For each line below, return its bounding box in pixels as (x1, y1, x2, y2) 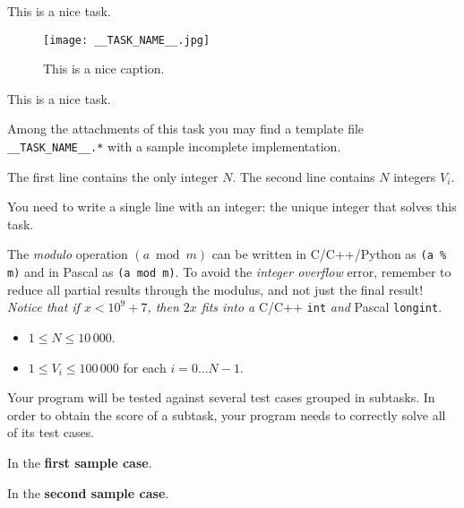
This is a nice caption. (43, 59, 165, 78)
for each (123, 357, 167, 376)
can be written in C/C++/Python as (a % (211, 245, 447, 263)
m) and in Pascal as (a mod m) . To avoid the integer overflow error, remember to (7, 263, 451, 281)
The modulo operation (7, 245, 128, 263)
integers (393, 167, 436, 185)
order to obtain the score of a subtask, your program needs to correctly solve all (7, 405, 446, 424)
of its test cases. (7, 423, 95, 442)
